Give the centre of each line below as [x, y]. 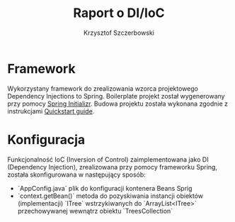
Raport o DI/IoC [119, 13]
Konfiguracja [46, 139]
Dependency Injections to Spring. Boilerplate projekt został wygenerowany [116, 96]
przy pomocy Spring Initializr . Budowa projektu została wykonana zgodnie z [118, 104]
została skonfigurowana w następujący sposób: [77, 174]
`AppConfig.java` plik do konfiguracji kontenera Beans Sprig [105, 188]
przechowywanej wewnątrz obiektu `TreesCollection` [95, 211]
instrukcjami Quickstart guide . [51, 111]
